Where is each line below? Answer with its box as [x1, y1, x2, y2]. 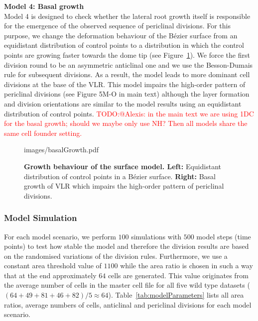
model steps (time [196, 231, 251, 241]
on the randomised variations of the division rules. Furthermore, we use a [4, 250, 228, 261]
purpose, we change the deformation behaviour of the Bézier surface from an [4, 30, 238, 40]
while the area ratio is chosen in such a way [120, 260, 253, 271]
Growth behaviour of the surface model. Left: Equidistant [24, 161, 221, 171]
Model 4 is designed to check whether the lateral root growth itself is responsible [4, 10, 251, 21]
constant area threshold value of [4, 260, 102, 271]
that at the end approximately [4, 270, 97, 280]
